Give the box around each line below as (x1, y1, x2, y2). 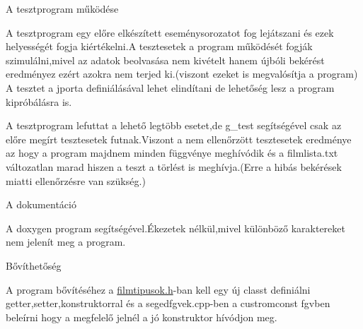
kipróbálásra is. (6, 94, 72, 109)
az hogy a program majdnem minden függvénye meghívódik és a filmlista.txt (6, 145, 338, 160)
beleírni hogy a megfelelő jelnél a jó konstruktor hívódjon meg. (6, 309, 277, 324)
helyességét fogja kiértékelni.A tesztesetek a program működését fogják (6, 39, 313, 54)
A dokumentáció (6, 197, 76, 212)
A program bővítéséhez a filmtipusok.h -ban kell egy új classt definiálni (6, 282, 311, 297)
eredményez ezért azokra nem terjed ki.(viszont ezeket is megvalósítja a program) (6, 66, 358, 81)
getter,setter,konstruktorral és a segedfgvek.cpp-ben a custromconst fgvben (6, 296, 330, 311)
